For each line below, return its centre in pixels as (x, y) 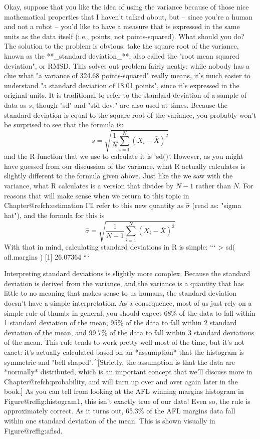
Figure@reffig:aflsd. (33, 430)
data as (15, 104)
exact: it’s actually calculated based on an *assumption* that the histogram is (124, 352)
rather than (213, 186)
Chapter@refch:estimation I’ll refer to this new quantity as (94, 205)
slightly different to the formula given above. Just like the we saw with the (118, 176)
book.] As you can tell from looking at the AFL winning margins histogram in (124, 391)
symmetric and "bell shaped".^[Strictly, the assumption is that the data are (119, 362)
